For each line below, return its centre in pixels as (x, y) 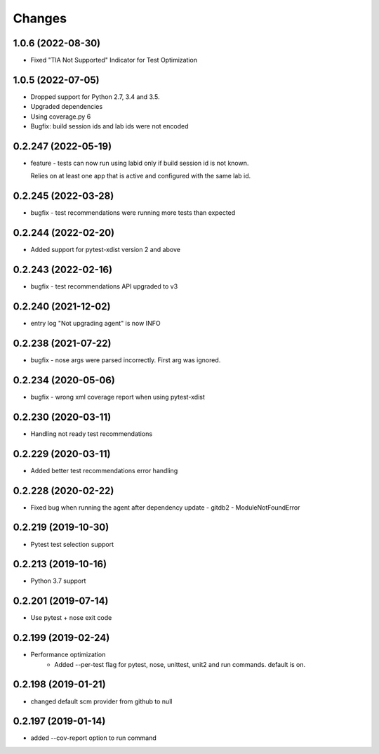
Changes (40, 18)
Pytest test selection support (72, 544)
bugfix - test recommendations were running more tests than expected (133, 213)
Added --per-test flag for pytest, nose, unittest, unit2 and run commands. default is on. (180, 664)
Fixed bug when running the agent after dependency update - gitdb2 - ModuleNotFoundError (165, 507)
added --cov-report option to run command (94, 738)
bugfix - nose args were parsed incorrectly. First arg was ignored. (126, 360)
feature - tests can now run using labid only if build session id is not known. (140, 163)
